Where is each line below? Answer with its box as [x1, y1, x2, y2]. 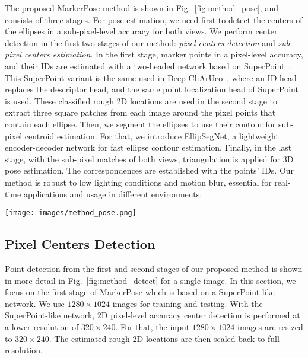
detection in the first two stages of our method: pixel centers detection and [5, 36, 275, 49]
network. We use [5, 297, 65, 309]
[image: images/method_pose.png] [5, 209, 136, 218]
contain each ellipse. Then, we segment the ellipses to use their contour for [5, 117, 276, 130]
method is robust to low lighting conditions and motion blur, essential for [5, 175, 272, 188]
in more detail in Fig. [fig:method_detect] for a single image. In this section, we [5, 274, 296, 286]
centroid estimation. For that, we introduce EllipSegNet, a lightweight [24, 129, 279, 142]
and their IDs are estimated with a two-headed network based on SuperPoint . [5, 59, 291, 72]
